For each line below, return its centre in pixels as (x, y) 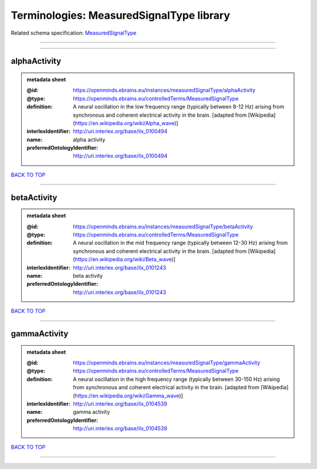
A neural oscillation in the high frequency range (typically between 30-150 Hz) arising (176, 379)
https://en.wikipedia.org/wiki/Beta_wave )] (125, 259)
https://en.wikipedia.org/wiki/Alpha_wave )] (127, 123)
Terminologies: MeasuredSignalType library (120, 15)
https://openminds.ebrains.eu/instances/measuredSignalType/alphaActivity (164, 90)
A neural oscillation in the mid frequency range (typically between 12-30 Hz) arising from (181, 243)
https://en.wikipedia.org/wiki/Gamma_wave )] (129, 396)
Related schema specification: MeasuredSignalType (74, 33)
